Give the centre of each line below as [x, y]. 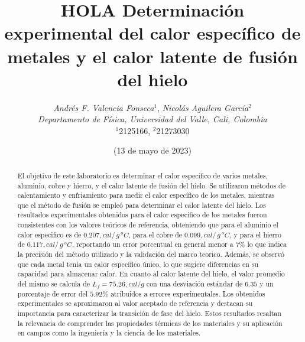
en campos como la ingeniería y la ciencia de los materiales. [109, 333]
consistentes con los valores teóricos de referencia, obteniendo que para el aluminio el [148, 225]
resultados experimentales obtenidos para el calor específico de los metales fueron [142, 215]
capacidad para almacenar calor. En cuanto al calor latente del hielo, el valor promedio [151, 274]
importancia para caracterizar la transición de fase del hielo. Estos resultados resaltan [149, 313]
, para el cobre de [155, 234]
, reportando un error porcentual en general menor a [152, 244]
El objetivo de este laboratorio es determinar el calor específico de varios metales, [142, 175]
